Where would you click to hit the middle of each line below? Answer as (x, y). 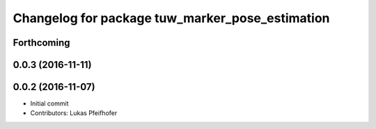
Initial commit (49, 103)
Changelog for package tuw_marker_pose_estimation (171, 18)
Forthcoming (41, 43)
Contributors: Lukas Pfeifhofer (74, 113)
